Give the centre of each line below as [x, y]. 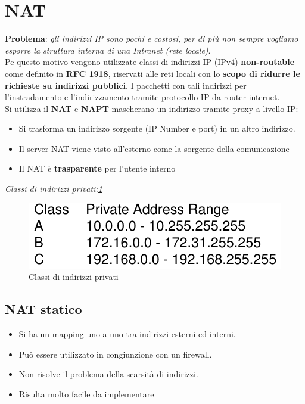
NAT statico [43, 309]
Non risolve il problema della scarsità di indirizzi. [108, 374]
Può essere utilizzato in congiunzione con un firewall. [115, 354]
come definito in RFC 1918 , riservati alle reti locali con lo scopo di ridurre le [152, 73]
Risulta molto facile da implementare [86, 394]
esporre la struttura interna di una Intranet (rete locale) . [108, 50]
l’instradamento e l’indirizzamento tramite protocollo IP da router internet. [142, 97]
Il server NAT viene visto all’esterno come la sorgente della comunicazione [154, 148]
